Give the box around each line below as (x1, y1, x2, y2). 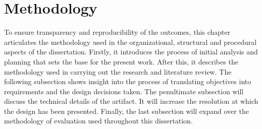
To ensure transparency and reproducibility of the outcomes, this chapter (4, 27, 231, 37)
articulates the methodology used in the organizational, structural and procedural (4, 36, 257, 47)
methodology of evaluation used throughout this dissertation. (4, 115, 193, 126)
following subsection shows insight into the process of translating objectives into (4, 76, 251, 87)
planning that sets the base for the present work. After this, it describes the (4, 56, 238, 67)
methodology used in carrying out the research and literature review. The (4, 66, 232, 77)
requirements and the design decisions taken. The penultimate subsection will (4, 86, 244, 96)
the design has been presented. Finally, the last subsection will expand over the (4, 105, 249, 116)
